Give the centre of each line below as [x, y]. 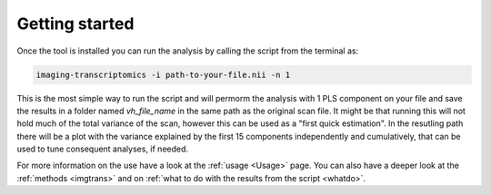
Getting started [75, 24]
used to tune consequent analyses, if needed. [103, 149]
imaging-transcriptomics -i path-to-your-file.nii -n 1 [163, 74]
